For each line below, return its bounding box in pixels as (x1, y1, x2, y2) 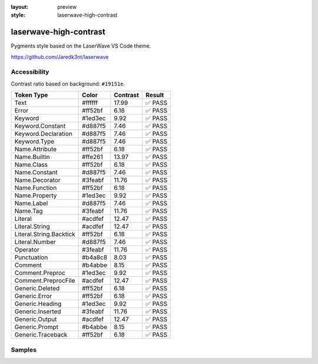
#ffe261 (81, 153, 103, 161)
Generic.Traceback (14, 330, 68, 339)
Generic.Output (14, 315, 57, 323)
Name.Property (14, 191, 57, 200)
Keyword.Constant (14, 122, 66, 130)
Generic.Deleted (14, 284, 60, 293)
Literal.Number (14, 238, 56, 246)
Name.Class (14, 161, 48, 169)
